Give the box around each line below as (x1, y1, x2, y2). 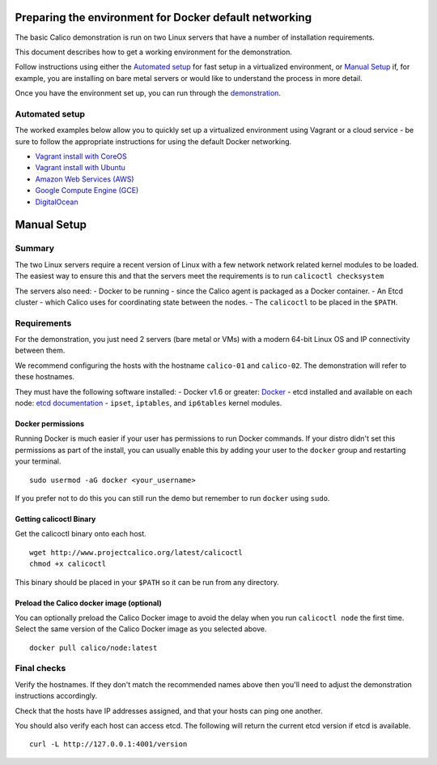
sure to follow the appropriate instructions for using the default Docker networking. (15, 136, 292, 146)
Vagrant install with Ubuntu (35, 163, 125, 173)
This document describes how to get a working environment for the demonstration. (15, 47, 293, 57)
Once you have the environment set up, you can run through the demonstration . (15, 88, 282, 98)
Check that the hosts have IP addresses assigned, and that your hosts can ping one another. (15, 706, 323, 716)
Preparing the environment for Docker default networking (15, 11, 312, 24)
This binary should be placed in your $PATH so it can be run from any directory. (15, 577, 279, 587)
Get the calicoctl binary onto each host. (15, 529, 147, 539)
